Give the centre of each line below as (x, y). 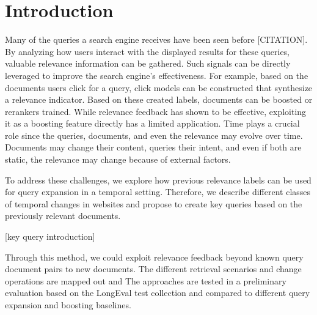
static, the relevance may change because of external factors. (118, 159)
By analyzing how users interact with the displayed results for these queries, (148, 51)
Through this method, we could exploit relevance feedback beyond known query (154, 257)
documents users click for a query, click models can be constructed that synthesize (159, 87)
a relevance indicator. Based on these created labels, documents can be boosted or (159, 99)
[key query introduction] (50, 236)
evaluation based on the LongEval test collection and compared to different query (158, 293)
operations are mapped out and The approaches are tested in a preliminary (146, 280)
